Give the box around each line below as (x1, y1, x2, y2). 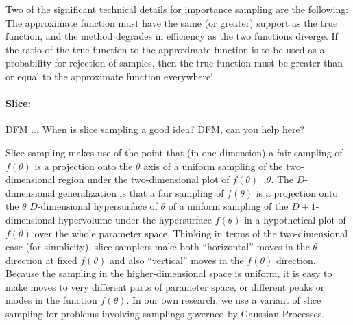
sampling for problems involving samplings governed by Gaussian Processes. (5, 306, 325, 321)
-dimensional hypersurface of (37, 199, 158, 213)
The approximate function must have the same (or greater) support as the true (5, 15, 338, 29)
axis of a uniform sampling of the (143, 158, 283, 173)
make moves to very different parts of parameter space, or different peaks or (5, 279, 325, 293)
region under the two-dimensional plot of (58, 172, 230, 186)
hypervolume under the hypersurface (58, 212, 212, 226)
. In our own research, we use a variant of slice (126, 293, 321, 307)
